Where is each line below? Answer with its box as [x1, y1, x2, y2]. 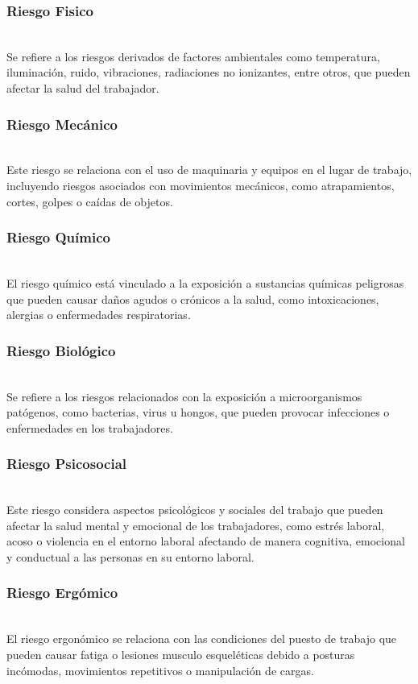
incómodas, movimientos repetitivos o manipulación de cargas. [6, 661, 314, 678]
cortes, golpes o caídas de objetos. [6, 193, 173, 209]
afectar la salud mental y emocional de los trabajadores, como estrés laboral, [6, 516, 385, 533]
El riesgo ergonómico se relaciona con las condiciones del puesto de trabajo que [6, 630, 397, 647]
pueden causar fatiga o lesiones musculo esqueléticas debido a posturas [6, 645, 355, 662]
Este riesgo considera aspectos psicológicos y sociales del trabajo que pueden [6, 501, 383, 518]
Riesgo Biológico [6, 340, 116, 360]
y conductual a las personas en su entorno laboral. [6, 548, 255, 565]
